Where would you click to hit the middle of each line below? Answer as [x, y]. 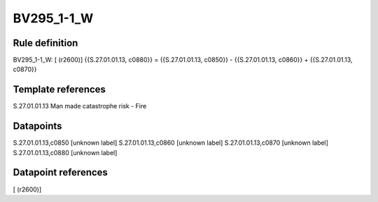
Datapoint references [61, 172]
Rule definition [45, 43]
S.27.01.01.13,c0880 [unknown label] [65, 152]
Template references [59, 90]
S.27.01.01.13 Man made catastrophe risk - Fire [80, 106]
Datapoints [37, 126]
